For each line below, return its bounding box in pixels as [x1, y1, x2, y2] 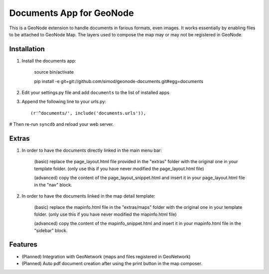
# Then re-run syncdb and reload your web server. [9, 121, 114, 127]
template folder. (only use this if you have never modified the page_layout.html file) [34, 166, 204, 172]
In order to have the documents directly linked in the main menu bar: [21, 147, 162, 154]
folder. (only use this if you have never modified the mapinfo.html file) [34, 211, 177, 217]
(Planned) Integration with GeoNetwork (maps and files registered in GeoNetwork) [21, 254, 191, 260]
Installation [9, 45, 45, 53]
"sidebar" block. [34, 227, 68, 233]
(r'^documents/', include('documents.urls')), [30, 110, 146, 116]
